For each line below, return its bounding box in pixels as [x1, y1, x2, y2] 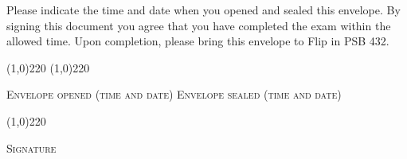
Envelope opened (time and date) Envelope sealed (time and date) [6, 86, 342, 103]
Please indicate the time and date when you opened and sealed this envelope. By [6, 2, 401, 17]
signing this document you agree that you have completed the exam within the [6, 17, 391, 33]
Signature [6, 139, 57, 156]
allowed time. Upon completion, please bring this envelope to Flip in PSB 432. [6, 33, 389, 49]
